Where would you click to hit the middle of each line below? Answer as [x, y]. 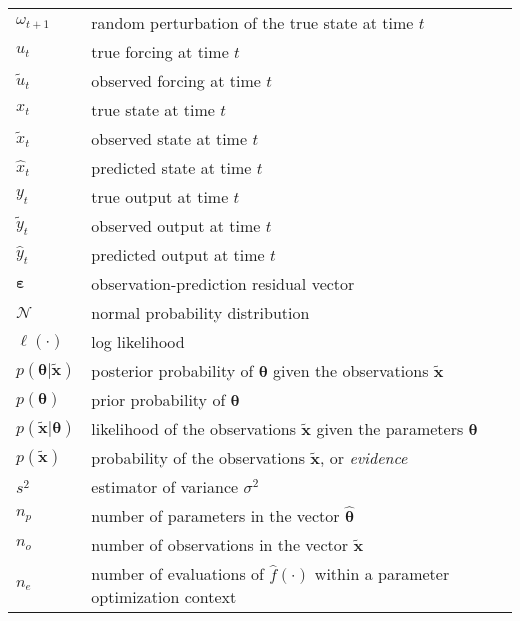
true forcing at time [160, 51]
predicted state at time [171, 167]
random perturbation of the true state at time [252, 22]
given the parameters [390, 428]
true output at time [160, 196]
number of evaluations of [177, 573]
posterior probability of [172, 370]
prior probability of [158, 399]
